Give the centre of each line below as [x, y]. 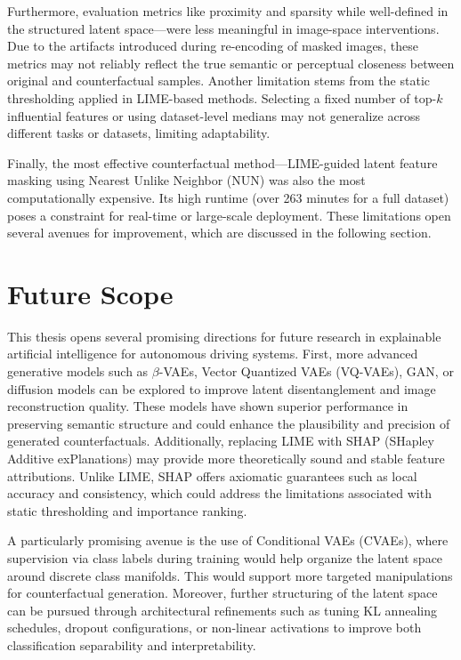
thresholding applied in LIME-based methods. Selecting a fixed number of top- [222, 97]
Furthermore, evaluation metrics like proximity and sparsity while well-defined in [228, 11]
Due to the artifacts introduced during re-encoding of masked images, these [213, 46]
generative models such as [78, 371]
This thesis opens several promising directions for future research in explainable [224, 336]
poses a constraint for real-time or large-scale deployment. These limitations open [229, 215]
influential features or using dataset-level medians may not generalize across [214, 115]
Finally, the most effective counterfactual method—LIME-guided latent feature [222, 162]
